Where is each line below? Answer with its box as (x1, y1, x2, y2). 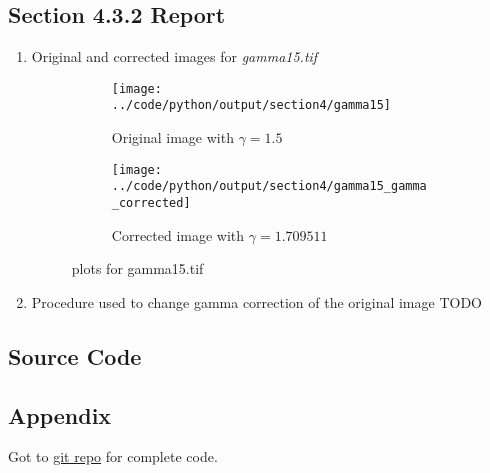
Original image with (111, 127, 234, 148)
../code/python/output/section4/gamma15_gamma (111, 179, 427, 194)
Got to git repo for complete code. (8, 446, 218, 467)
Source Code (8, 340, 142, 371)
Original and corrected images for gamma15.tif (31, 46, 318, 67)
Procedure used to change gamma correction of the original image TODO (31, 291, 482, 312)
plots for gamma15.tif (71, 258, 204, 279)
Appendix (8, 399, 112, 430)
